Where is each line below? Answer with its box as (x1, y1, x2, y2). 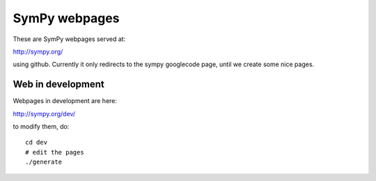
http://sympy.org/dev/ (13, 109, 76, 118)
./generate (25, 158, 63, 166)
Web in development (13, 79, 104, 90)
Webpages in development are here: (13, 97, 118, 105)
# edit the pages (25, 148, 84, 156)
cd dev (25, 139, 48, 146)
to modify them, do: (13, 123, 70, 131)
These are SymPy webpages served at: (13, 35, 126, 43)
